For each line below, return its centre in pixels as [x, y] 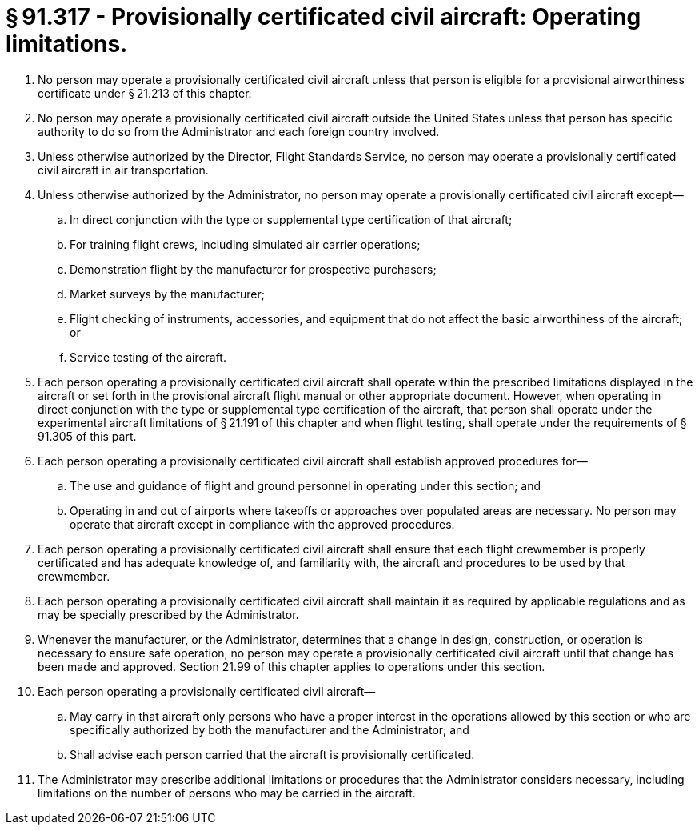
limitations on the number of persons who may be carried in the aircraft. [227, 793]
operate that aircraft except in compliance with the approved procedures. [262, 524]
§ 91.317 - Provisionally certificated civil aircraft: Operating [324, 17]
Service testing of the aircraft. [148, 357]
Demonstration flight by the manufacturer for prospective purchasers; [253, 269]
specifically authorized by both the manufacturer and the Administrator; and [270, 729]
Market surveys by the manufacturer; [167, 294]
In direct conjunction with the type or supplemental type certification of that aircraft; [291, 219]
